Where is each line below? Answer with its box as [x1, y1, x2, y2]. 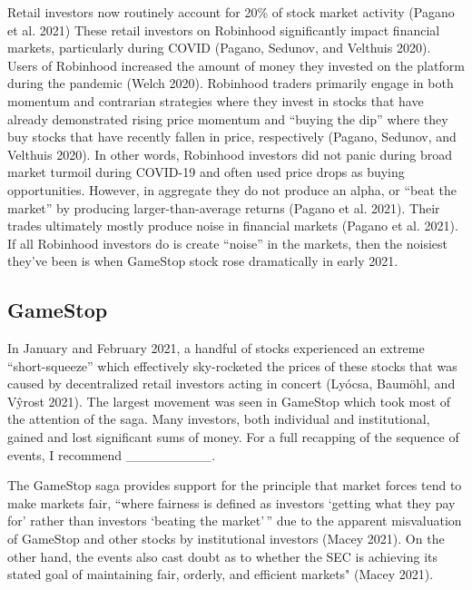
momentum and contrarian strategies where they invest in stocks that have [7, 91, 424, 110]
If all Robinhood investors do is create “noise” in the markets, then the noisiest [7, 233, 447, 252]
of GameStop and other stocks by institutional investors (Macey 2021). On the [7, 529, 445, 548]
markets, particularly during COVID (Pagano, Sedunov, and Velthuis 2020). [7, 38, 431, 57]
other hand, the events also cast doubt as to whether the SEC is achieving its [7, 546, 438, 565]
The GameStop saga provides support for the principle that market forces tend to [7, 476, 462, 495]
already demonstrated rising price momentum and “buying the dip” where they [7, 109, 448, 128]
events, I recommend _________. [7, 445, 216, 464]
